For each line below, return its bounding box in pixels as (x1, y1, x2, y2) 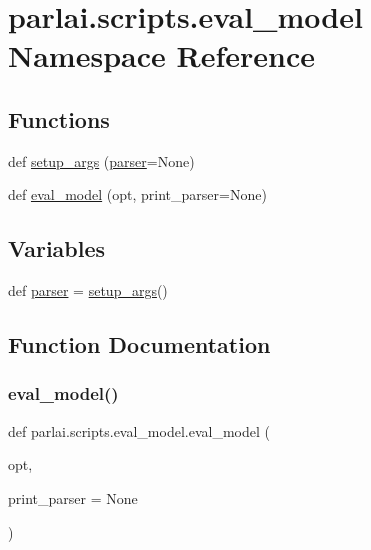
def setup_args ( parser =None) (8, 150, 195, 171)
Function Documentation (8, 329, 271, 360)
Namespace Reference (8, 35, 315, 76)
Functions (8, 103, 110, 134)
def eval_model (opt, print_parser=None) (8, 184, 267, 205)
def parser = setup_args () (8, 280, 168, 301)
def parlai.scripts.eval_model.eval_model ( (8, 420, 270, 441)
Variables (8, 233, 106, 264)
